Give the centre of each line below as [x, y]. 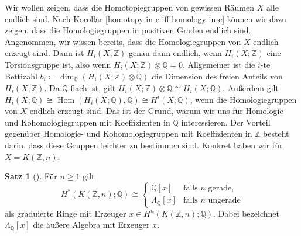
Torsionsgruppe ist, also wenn [58, 64]
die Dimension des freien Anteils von [217, 76]
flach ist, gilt [93, 88]
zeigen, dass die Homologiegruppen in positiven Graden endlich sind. [128, 30]
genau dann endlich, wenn [175, 53]
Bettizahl [21, 76]
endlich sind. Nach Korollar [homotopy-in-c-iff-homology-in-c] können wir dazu [146, 18]
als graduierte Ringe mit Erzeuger [66, 213]
